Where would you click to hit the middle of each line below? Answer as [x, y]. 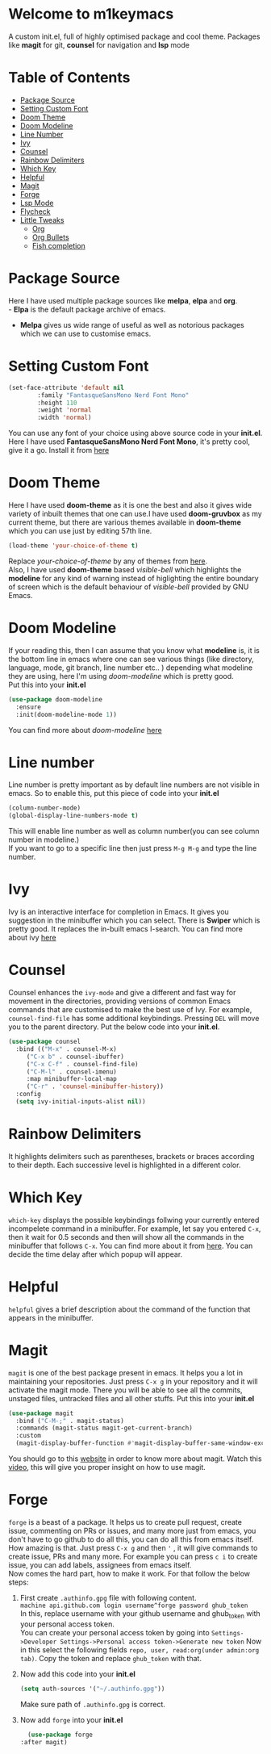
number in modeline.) [44, 839]
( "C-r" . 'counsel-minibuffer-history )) [95, 1086]
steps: [19, 1582]
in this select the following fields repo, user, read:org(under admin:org [140, 1649]
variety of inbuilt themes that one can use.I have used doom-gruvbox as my [135, 514]
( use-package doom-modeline [56, 699]
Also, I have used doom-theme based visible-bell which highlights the [125, 569]
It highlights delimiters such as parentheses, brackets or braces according [131, 1156]
